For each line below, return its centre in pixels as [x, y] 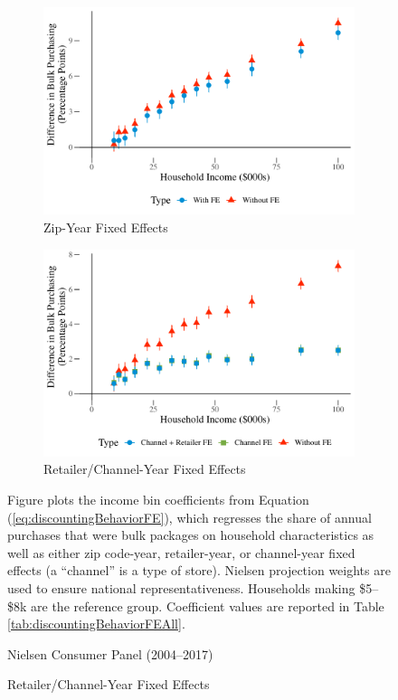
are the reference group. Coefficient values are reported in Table [208, 605]
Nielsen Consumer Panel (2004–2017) [110, 653]
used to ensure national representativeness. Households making [181, 588]
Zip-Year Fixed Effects [106, 227]
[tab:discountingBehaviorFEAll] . [96, 624]
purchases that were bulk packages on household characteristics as [191, 535]
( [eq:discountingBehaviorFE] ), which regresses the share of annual [190, 517]
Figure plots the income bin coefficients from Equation [158, 500]
